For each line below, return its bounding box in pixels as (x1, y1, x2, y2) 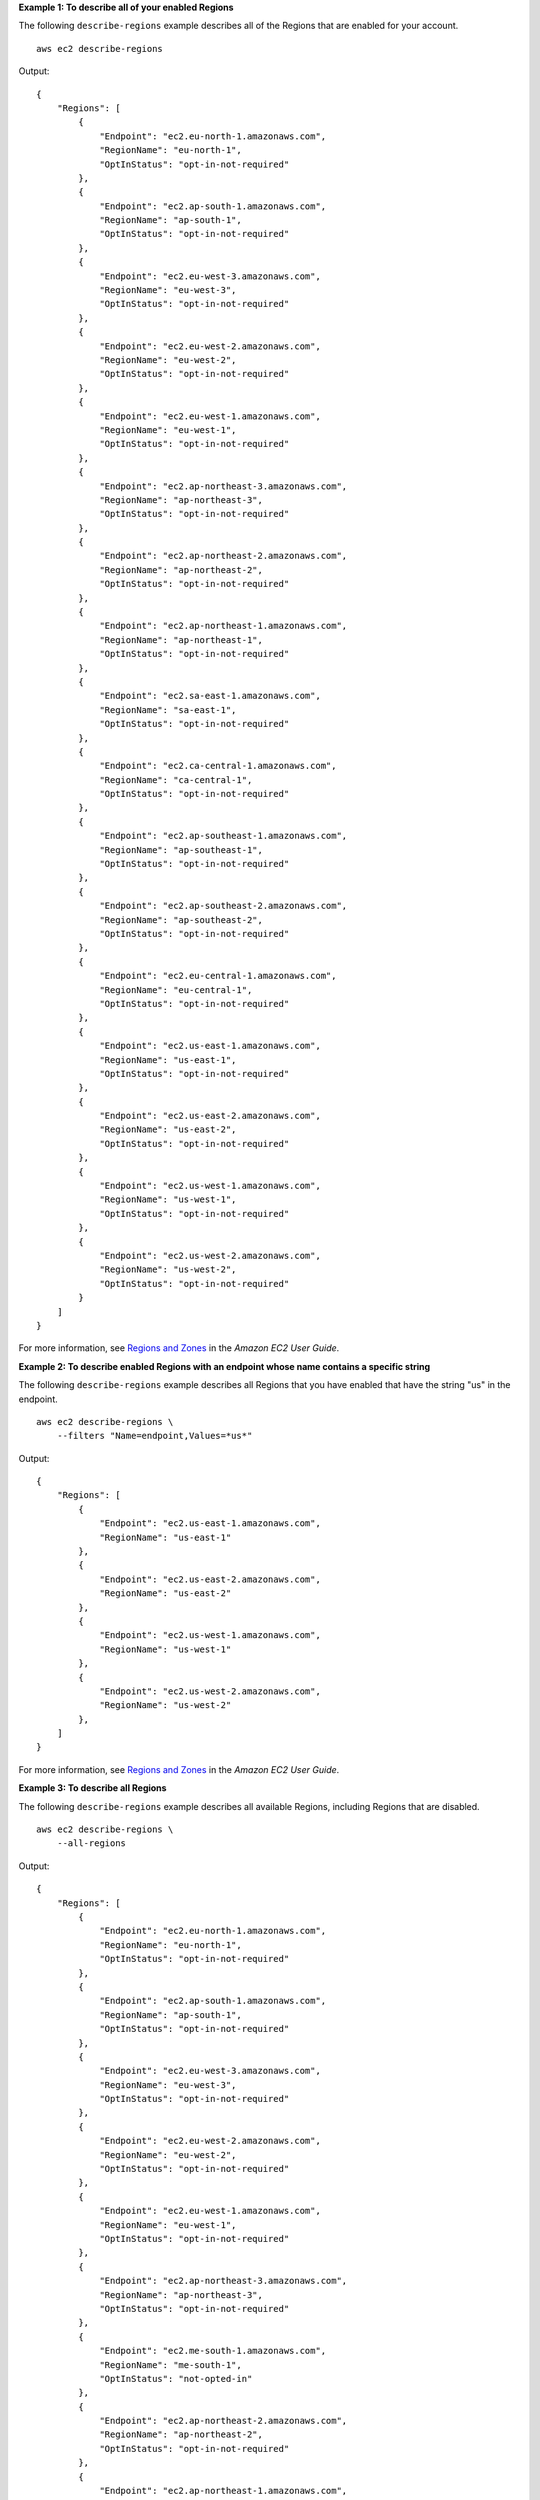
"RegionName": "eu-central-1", (99, 984, 253, 995)
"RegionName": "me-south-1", (99, 2359, 242, 2370)
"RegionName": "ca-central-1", (99, 774, 253, 785)
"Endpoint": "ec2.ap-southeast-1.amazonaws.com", (99, 830, 348, 842)
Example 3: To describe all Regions (18, 1782, 167, 1794)
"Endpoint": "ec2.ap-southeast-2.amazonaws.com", (99, 900, 348, 912)
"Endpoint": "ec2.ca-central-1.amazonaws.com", (99, 760, 337, 772)
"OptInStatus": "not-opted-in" (99, 2373, 253, 2384)
